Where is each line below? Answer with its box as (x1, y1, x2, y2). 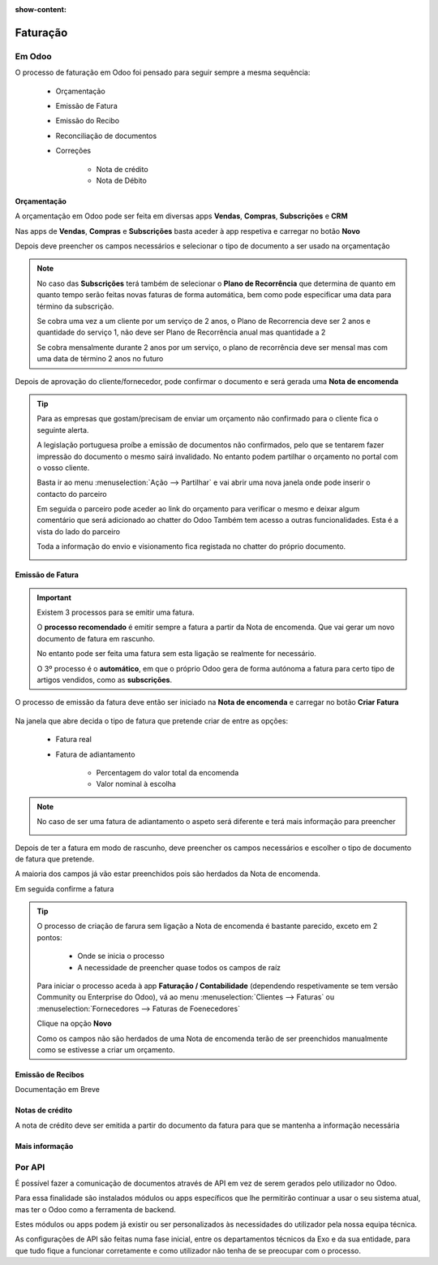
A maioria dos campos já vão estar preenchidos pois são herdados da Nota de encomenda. (15, 869, 320, 879)
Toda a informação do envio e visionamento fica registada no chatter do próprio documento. (36, 542, 346, 551)
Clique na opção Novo (36, 1019, 113, 1029)
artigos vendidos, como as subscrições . (36, 675, 173, 684)
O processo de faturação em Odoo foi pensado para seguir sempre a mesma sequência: (15, 67, 311, 77)
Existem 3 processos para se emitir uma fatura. (36, 607, 195, 617)
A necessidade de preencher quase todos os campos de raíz (77, 962, 281, 972)
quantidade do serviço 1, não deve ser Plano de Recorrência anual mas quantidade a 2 (36, 327, 326, 337)
